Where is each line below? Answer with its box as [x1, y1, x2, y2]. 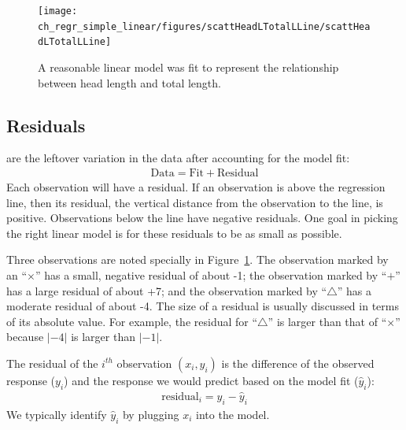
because [6, 328, 44, 345]
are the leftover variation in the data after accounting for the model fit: [6, 150, 350, 166]
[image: [38, 6, 78, 17]
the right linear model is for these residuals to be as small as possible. [6, 224, 342, 241]
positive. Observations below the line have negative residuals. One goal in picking [6, 209, 398, 226]
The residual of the [6, 354, 98, 371]
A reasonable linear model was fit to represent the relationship [38, 58, 339, 75]
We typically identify [6, 406, 107, 422]
